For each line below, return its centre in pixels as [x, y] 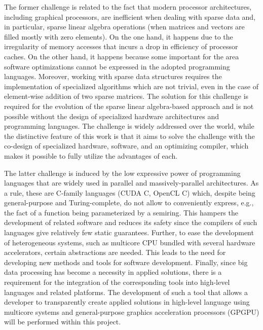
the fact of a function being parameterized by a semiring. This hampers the [121, 212]
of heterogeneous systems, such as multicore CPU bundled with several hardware [130, 242]
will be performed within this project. [63, 322]
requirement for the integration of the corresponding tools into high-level [117, 282]
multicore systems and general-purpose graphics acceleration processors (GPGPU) [132, 311]
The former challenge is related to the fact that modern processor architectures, [128, 7]
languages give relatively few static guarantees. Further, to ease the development [129, 232]
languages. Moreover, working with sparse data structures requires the [113, 76]
